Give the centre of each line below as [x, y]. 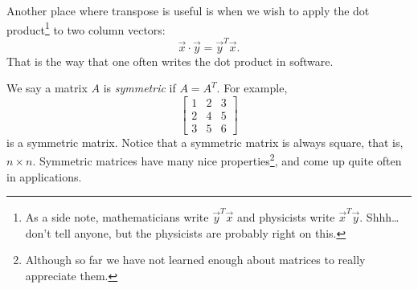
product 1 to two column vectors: [86, 28]
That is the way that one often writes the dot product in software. [170, 61]
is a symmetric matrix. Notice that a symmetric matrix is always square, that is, [205, 142]
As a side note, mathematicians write [117, 217]
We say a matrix [47, 88]
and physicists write [286, 217]
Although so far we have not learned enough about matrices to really [195, 260]
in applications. [44, 176]
